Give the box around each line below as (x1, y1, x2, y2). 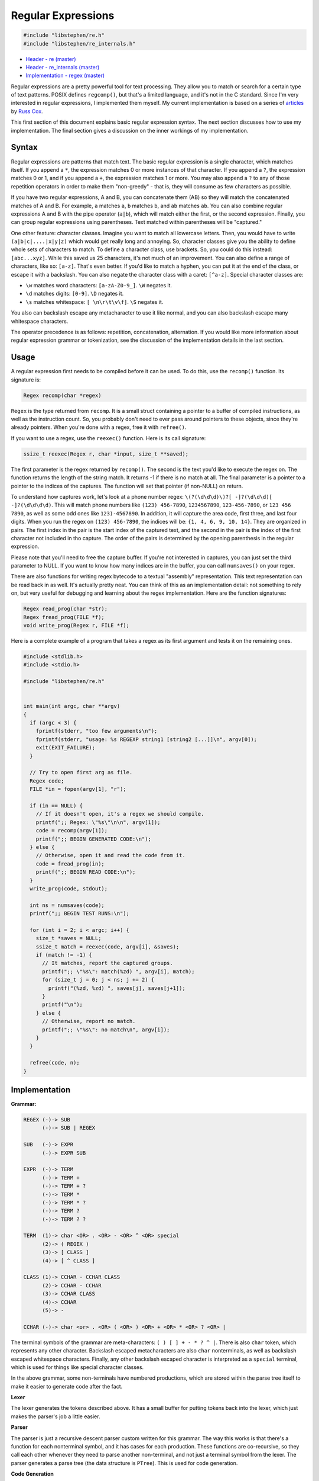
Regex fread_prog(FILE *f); (23, 614, 105, 620)
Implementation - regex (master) (25, 72, 105, 79)
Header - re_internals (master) (25, 63, 100, 70)
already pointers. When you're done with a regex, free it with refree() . (11, 424, 187, 431)
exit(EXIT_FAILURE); (35, 744, 96, 751)
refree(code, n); (30, 1059, 80, 1066)
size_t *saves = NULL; (35, 935, 102, 942)
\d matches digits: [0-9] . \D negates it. (25, 290, 124, 297)
